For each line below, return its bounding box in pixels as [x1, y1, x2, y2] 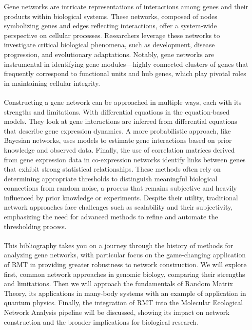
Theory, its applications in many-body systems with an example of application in [4, 288, 246, 298]
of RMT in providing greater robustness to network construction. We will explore [4, 259, 247, 270]
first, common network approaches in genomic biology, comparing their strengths [4, 269, 245, 279]
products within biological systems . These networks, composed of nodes [4, 11, 217, 21]
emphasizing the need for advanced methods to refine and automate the [4, 212, 218, 222]
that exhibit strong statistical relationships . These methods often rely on [4, 164, 221, 174]
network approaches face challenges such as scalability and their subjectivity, [4, 202, 233, 212]
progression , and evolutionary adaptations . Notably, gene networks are [4, 49, 214, 59]
